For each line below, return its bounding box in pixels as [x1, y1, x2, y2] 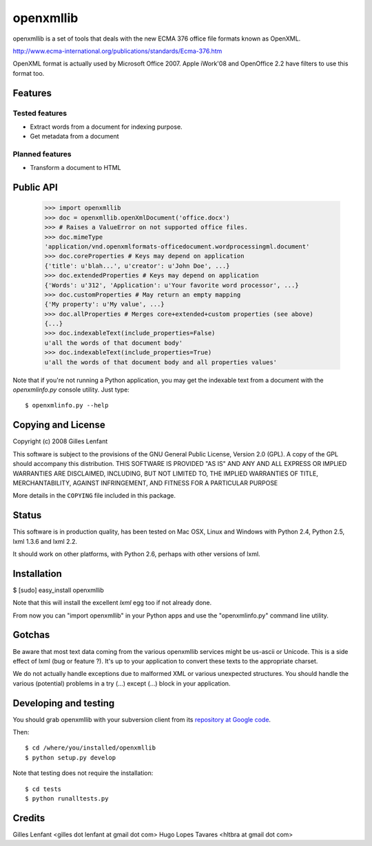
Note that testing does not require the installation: [12, 769, 154, 777]
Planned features [12, 149, 72, 159]
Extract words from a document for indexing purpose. [30, 123, 183, 131]
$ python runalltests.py [25, 794, 109, 802]
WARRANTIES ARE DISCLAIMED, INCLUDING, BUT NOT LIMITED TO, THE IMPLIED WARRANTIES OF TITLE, [12, 469, 318, 478]
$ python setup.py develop [25, 754, 116, 761]
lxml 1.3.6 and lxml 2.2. [12, 537, 78, 545]
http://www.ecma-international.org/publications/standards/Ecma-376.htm [12, 47, 223, 55]
